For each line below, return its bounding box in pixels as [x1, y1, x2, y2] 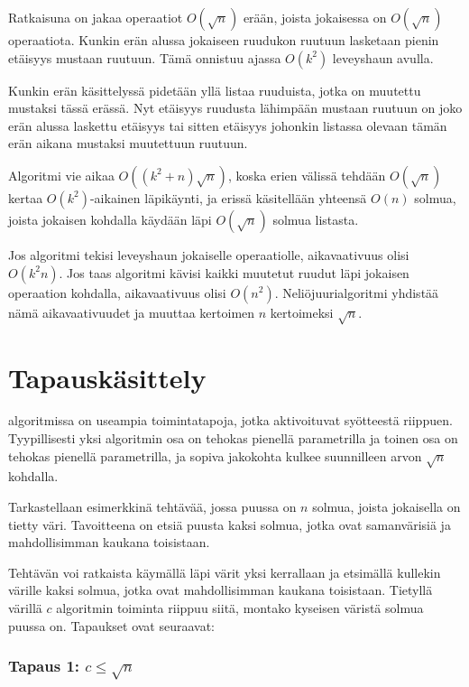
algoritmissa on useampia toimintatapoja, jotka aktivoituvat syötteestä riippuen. [8, 411, 453, 430]
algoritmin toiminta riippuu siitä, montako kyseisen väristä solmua [56, 598, 424, 617]
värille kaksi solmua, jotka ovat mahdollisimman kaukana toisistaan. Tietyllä [8, 580, 433, 599]
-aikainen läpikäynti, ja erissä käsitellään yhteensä [89, 188, 367, 207]
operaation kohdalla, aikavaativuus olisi [8, 283, 226, 302]
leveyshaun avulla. [332, 48, 434, 67]
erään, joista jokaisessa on [243, 8, 387, 26]
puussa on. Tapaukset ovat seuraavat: [8, 616, 216, 635]
